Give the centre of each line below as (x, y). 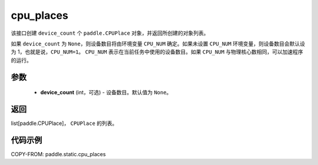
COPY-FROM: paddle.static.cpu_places (58, 154)
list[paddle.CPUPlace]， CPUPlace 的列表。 (64, 123)
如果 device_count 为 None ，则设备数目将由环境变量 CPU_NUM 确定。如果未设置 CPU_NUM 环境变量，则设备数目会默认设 (158, 44)
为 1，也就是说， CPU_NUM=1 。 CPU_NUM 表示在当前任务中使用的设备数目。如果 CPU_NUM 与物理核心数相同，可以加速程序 (157, 52)
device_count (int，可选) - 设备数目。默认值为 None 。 (106, 93)
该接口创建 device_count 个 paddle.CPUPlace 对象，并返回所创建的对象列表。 (110, 33)
